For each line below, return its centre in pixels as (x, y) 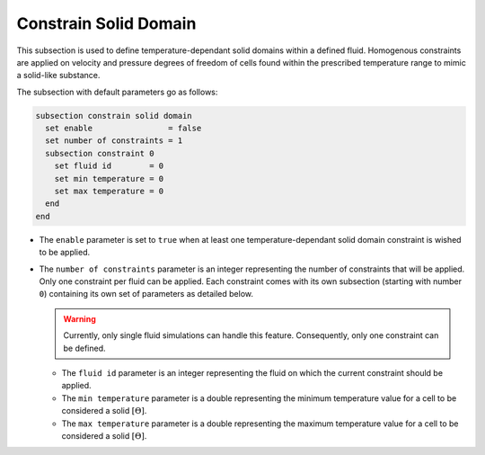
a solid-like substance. (58, 76)
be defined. (85, 348)
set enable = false (123, 129)
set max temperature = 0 (109, 192)
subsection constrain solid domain (114, 116)
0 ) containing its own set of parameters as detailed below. (146, 294)
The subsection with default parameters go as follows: (117, 92)
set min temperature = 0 (109, 178)
